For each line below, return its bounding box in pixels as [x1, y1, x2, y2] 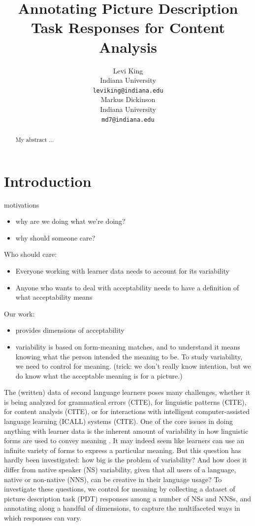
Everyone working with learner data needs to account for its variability [15, 265, 230, 276]
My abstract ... [15, 135, 54, 143]
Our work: [4, 308, 35, 318]
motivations [4, 199, 39, 210]
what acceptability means [15, 292, 93, 302]
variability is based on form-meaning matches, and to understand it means [15, 341, 240, 351]
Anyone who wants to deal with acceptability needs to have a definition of [15, 282, 239, 292]
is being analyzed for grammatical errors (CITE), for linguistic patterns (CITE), [4, 396, 247, 407]
